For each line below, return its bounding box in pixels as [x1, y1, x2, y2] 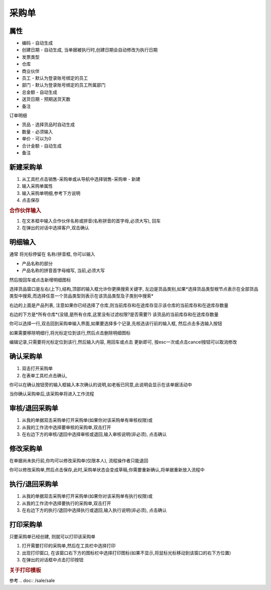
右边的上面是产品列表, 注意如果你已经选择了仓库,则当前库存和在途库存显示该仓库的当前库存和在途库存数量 [9, 302, 229, 308]
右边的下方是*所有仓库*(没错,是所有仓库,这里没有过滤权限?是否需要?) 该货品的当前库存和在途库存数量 [9, 311, 219, 317]
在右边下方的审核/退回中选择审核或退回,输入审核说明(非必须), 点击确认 [22, 431, 167, 437]
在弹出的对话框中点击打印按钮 [22, 557, 84, 563]
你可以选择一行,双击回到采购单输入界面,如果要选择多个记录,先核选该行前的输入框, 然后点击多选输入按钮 [9, 320, 223, 326]
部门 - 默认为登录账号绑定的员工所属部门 [22, 82, 106, 88]
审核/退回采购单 [9, 404, 59, 413]
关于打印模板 [9, 566, 41, 573]
